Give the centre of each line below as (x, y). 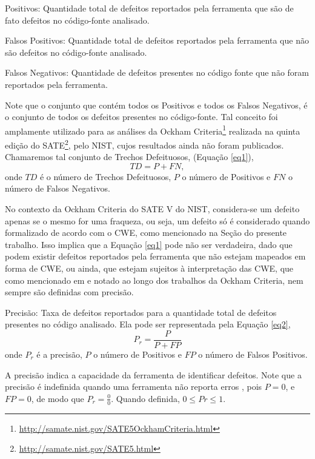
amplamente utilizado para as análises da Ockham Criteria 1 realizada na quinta (153, 130)
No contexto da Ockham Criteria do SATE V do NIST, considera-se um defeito (152, 209)
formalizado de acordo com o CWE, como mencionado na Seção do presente (146, 233)
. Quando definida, (145, 398)
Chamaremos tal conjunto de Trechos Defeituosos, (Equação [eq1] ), (129, 157)
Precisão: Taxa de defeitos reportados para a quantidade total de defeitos (141, 312)
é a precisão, (59, 354)
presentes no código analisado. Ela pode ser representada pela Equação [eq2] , (148, 324)
